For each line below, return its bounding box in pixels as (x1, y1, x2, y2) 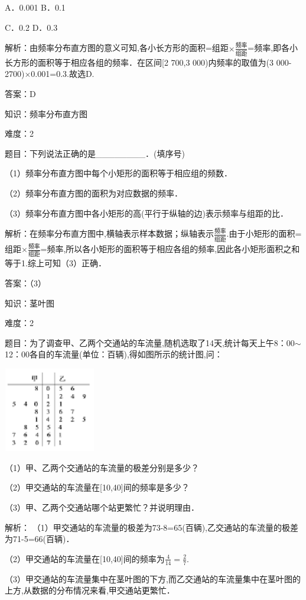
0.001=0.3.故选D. (31, 67, 95, 80)
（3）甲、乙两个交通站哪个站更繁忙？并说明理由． (5, 501, 199, 513)
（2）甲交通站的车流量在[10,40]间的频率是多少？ (5, 481, 190, 493)
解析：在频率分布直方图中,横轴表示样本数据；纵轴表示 (5, 227, 214, 240)
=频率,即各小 (248, 41, 298, 54)
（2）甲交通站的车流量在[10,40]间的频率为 (5, 552, 165, 564)
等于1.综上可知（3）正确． (5, 257, 106, 269)
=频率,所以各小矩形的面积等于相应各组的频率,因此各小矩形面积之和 (40, 243, 300, 255)
